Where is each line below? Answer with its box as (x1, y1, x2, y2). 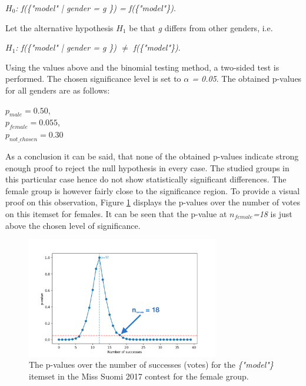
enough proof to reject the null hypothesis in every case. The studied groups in (5, 161, 290, 174)
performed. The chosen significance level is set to (5, 72, 181, 85)
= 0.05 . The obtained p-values (192, 72, 302, 85)
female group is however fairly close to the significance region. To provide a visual (5, 184, 300, 197)
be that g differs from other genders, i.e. (129, 21, 273, 34)
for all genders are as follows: (5, 84, 110, 96)
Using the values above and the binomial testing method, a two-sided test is (5, 61, 280, 73)
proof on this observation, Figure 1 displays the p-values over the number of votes (5, 196, 300, 208)
